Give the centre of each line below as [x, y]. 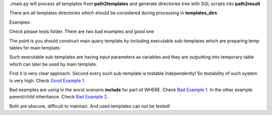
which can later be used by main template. [53, 64]
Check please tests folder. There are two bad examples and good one [82, 32]
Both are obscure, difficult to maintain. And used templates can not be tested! [90, 106]
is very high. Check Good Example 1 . [47, 80]
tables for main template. [35, 47]
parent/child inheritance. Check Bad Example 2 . [59, 97]
